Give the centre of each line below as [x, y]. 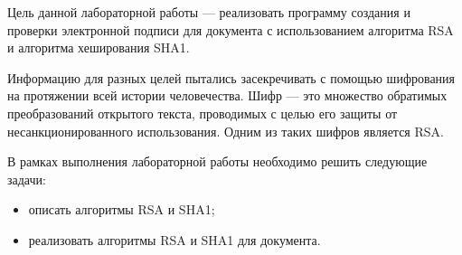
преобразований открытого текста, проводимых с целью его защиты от [203, 113]
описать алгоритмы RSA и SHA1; [122, 209]
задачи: [27, 179]
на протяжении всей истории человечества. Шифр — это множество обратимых [227, 95]
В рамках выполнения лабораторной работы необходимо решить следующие [217, 161]
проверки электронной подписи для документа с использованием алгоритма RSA [231, 29]
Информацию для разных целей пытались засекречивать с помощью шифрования [231, 77]
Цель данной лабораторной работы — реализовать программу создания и [209, 12]
